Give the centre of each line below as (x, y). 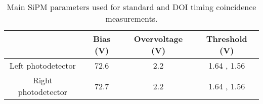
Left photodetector (42, 65)
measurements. (131, 18)
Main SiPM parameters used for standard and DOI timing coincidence (131, 7)
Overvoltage (158, 39)
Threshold (227, 39)
